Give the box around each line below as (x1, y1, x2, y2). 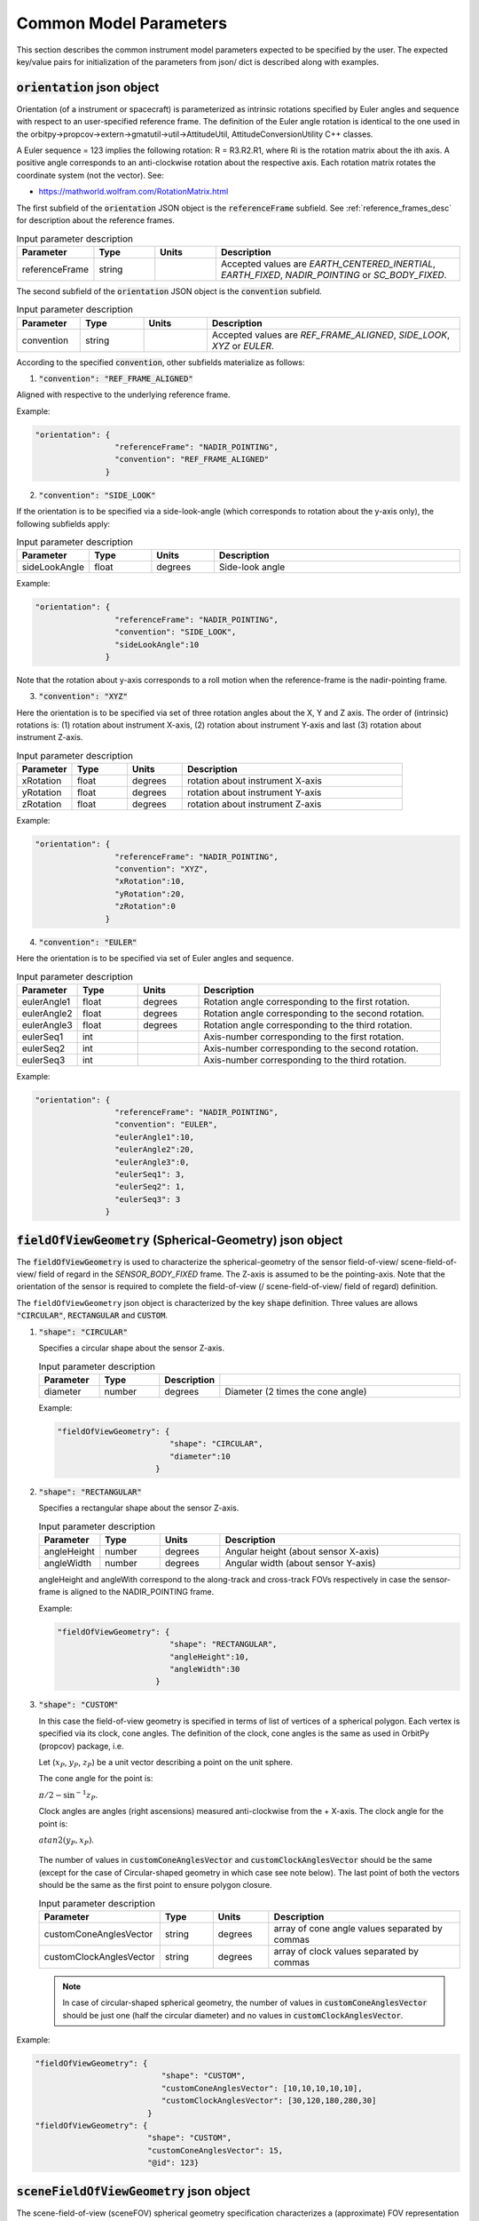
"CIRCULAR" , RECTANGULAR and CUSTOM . (16, 1310, 169, 1321)
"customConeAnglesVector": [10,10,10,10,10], (161, 2083, 363, 2093)
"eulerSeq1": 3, (114, 1169, 185, 1180)
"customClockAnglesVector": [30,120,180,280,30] (161, 2096, 377, 2106)
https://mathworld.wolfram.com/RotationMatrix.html (38, 187, 229, 197)
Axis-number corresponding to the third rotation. (203, 1054, 407, 1066)
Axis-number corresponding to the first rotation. (203, 1031, 404, 1043)
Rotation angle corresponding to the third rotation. (203, 1018, 412, 1031)
